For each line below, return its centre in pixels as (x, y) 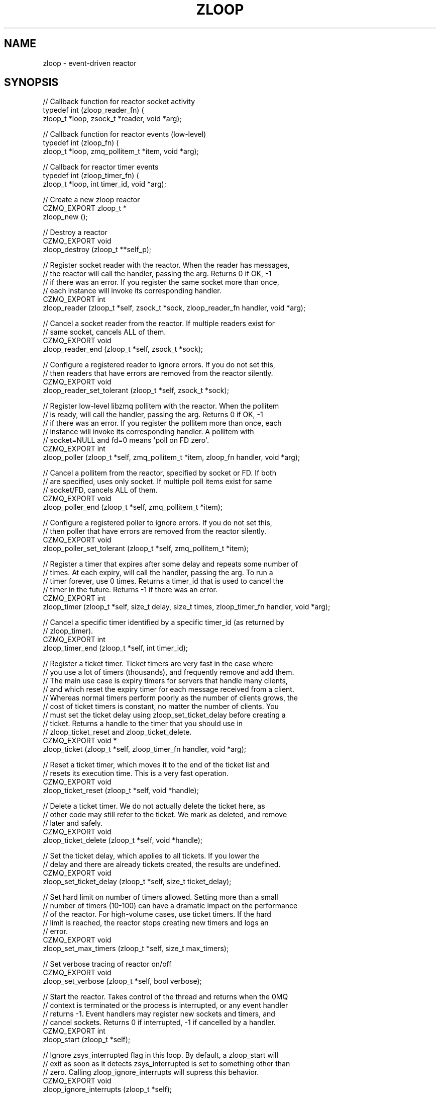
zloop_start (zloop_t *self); (87, 1040)
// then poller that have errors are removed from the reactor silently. (155, 531)
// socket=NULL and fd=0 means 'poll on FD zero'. (126, 440)
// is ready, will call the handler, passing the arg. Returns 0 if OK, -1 (153, 415)
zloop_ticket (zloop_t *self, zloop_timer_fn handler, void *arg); (145, 749)
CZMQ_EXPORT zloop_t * (85, 208)
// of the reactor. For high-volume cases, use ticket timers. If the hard (157, 914)
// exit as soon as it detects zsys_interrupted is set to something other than (167, 1064)
